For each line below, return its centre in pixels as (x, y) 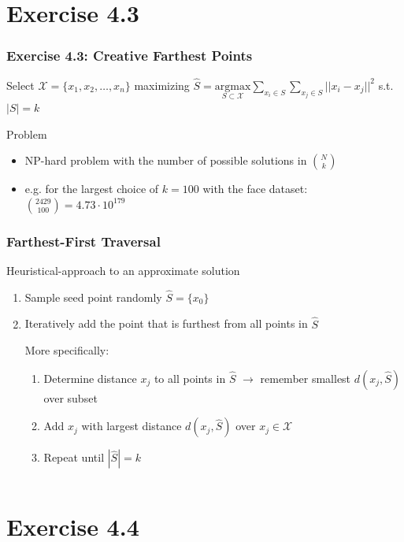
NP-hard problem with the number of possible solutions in (166, 160)
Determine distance (90, 378)
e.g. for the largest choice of (92, 189)
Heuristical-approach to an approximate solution (123, 271)
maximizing (162, 85)
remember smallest (306, 378)
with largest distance (132, 426)
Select (20, 85)
